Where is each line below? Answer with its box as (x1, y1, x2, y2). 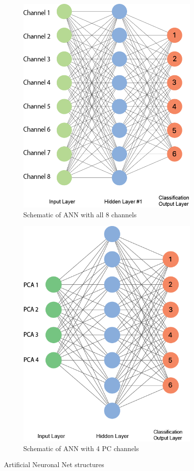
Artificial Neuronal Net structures (4, 459, 104, 470)
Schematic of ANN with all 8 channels (23, 209, 137, 219)
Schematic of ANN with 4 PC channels (23, 443, 139, 453)
